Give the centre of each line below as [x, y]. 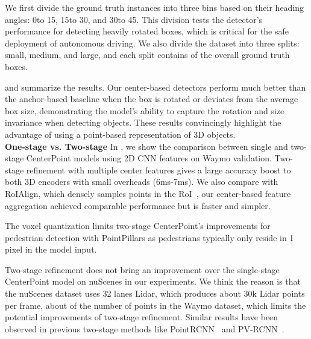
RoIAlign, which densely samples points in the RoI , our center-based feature [148, 193]
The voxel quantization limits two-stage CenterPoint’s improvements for [138, 226]
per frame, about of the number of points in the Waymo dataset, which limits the [155, 305]
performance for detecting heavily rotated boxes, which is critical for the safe [147, 31]
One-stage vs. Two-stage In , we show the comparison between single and [146, 146]
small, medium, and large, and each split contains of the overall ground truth [147, 55]
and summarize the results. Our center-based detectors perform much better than [155, 87]
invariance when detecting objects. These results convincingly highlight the [143, 122]
